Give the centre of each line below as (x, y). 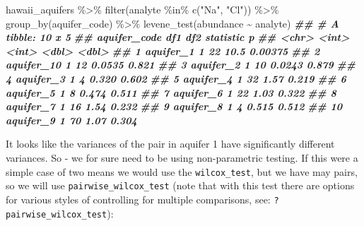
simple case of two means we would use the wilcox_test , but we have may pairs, (182, 171)
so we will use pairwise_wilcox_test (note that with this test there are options (180, 185)
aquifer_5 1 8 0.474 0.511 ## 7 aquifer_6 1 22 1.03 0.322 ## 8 (171, 92)
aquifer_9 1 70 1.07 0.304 (71, 120)
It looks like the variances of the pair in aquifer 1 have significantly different (170, 144)
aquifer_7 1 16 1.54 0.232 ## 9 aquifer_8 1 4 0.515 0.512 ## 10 (174, 106)
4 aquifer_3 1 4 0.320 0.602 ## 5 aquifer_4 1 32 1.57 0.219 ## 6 (176, 78)
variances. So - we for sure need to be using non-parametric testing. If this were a (182, 157)
